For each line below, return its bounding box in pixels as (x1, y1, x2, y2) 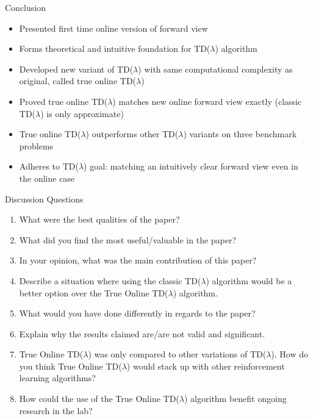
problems (19, 139, 54, 152)
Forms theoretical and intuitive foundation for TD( (19, 42, 210, 55)
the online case (19, 171, 75, 184)
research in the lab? (19, 404, 93, 417)
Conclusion (5, 1, 46, 13)
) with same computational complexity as (138, 62, 293, 75)
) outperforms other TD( (85, 127, 179, 140)
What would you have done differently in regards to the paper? (19, 307, 256, 320)
